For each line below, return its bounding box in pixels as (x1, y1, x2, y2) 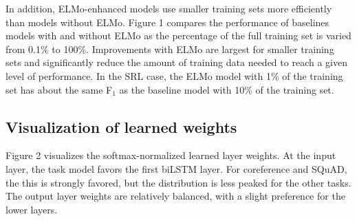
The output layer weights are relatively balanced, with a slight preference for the (6, 189, 345, 203)
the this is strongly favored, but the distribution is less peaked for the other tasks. (6, 175, 351, 189)
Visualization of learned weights (6, 116, 237, 137)
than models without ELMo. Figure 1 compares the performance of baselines (6, 14, 329, 29)
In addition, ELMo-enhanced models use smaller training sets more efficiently (6, 1, 332, 15)
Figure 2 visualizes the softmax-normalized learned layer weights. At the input (6, 148, 336, 162)
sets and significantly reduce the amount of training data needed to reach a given (6, 55, 347, 70)
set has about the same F (6, 82, 113, 96)
